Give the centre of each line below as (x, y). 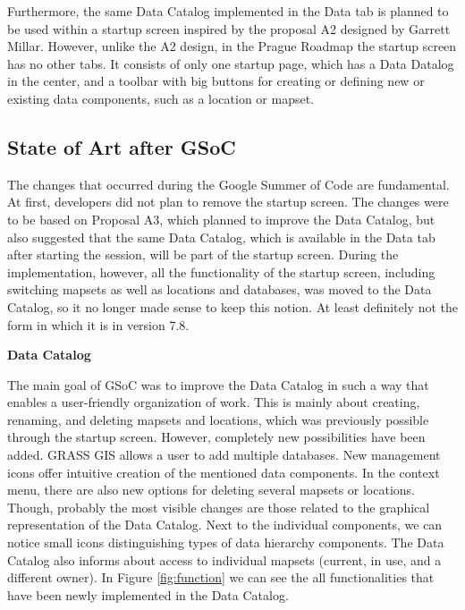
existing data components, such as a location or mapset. (161, 98)
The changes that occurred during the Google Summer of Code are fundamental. (228, 184)
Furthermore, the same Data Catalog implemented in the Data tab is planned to (228, 11)
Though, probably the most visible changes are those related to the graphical (219, 507)
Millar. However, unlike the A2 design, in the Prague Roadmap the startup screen (232, 46)
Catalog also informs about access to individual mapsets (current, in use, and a (224, 559)
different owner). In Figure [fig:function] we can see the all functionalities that (221, 577)
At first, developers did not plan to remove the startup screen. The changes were (228, 202)
